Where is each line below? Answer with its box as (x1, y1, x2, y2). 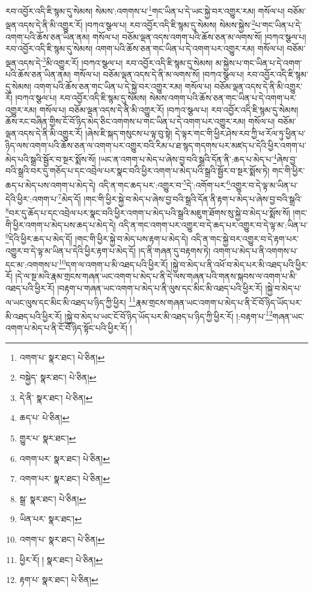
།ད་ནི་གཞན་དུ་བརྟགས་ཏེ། (138, 244, 211, 257)
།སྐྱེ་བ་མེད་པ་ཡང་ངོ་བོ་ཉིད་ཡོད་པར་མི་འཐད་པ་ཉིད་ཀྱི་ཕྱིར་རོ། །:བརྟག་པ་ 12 (64, 308, 273, 322)
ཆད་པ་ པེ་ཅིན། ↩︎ (19, 411, 70, 424)
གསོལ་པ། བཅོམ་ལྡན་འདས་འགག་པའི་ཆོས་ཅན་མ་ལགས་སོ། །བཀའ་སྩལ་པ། (93, 30, 306, 43)
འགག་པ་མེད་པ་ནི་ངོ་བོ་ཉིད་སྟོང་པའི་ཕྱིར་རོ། (5, 322, 127, 334)
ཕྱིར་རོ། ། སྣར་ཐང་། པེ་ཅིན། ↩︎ (19, 553, 103, 566)
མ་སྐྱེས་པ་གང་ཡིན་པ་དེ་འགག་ (215, 56, 302, 69)
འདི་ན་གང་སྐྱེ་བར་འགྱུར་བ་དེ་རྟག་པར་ (190, 232, 299, 245)
